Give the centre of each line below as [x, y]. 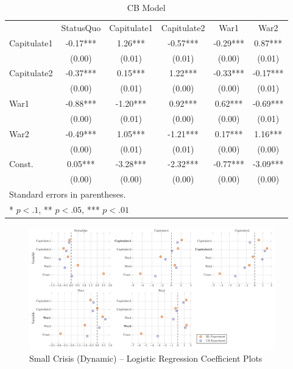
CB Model [146, 7]
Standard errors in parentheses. [68, 194]
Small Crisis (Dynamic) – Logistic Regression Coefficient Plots [146, 358]
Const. [21, 164]
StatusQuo [81, 27]
